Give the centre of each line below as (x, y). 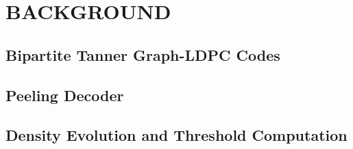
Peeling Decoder (65, 95)
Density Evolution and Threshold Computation (176, 135)
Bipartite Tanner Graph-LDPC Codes (143, 54)
